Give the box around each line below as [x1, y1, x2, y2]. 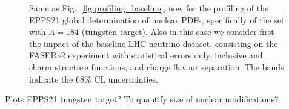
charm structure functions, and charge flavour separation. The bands [29, 60, 284, 73]
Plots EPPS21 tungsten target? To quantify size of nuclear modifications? [5, 93, 279, 105]
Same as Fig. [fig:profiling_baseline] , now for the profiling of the [29, 2, 269, 14]
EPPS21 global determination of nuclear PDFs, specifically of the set [29, 13, 285, 26]
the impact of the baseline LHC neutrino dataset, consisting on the [29, 37, 278, 49]
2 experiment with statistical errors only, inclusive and [61, 49, 263, 61]
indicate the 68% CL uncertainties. [29, 72, 159, 85]
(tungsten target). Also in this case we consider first [81, 25, 274, 38]
